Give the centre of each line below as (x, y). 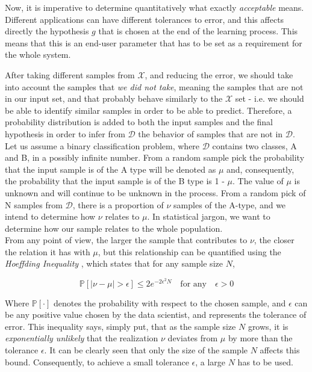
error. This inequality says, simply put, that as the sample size (120, 326)
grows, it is (268, 326)
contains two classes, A (254, 145)
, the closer (274, 240)
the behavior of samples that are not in (211, 133)
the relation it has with (48, 251)
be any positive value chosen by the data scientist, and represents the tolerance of (156, 315)
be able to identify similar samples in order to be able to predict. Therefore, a (148, 110)
